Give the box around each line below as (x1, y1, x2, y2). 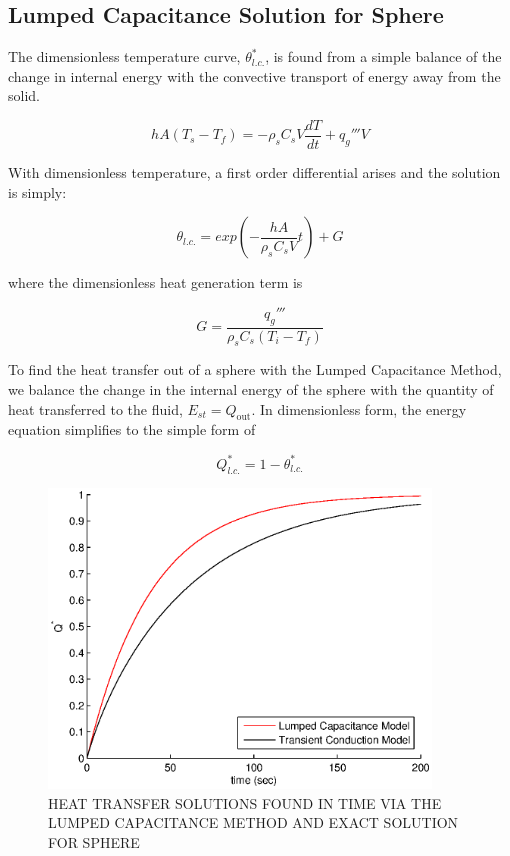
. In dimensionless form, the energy (251, 398, 467, 419)
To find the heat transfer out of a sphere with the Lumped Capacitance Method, (8, 359, 502, 380)
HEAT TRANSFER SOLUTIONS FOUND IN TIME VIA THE (48, 792, 442, 813)
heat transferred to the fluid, (8, 398, 183, 419)
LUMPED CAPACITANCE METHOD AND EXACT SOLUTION (48, 812, 459, 833)
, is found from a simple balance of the (265, 46, 502, 67)
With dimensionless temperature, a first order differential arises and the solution (8, 162, 501, 183)
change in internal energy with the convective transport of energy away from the (8, 65, 501, 86)
